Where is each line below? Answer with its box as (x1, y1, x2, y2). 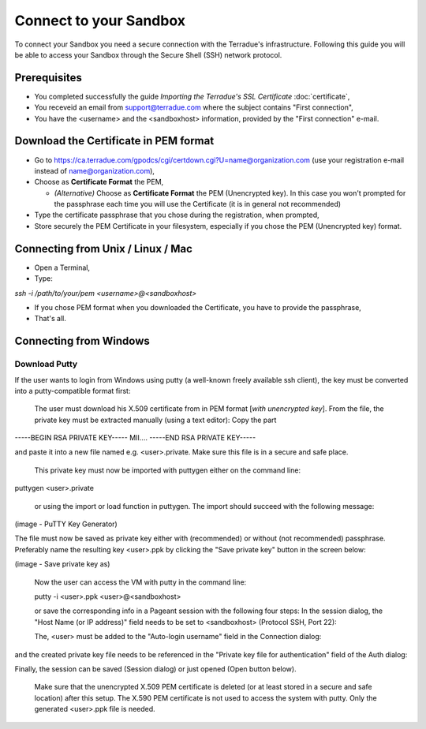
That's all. (34, 314, 66, 323)
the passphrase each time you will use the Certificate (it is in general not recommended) (54, 200, 342, 209)
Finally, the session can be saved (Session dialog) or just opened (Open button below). (14, 664, 297, 674)
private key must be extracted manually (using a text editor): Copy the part (34, 415, 277, 424)
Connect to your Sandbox (14, 12, 185, 29)
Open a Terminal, (34, 263, 91, 272)
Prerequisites (14, 71, 82, 84)
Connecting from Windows (14, 335, 150, 348)
